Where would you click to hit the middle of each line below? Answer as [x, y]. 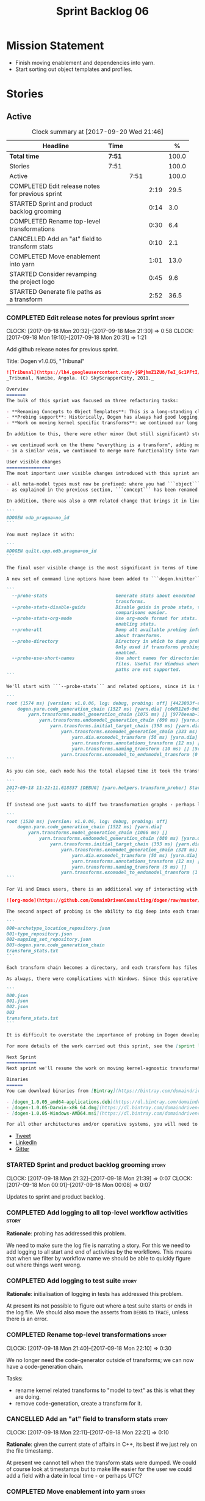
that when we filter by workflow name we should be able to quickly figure [99, 1258]
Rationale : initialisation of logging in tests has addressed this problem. [95, 1294]
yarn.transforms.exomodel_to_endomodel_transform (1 [129, 873]
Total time [24, 156]
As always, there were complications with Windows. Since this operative [102, 979]
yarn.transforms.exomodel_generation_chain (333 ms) [129, 732]
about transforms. [139, 635]
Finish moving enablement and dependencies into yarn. [85, 62]
